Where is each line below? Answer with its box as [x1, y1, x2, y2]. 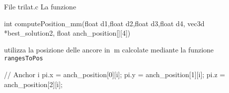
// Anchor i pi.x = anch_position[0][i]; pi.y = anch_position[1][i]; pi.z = [4, 69, 226, 80]
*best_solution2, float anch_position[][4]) [4, 28, 131, 38]
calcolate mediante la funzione [122, 44, 214, 54]
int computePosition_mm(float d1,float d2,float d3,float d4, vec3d [4, 18, 205, 28]
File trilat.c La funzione [4, 1, 76, 11]
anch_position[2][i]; [4, 79, 63, 89]
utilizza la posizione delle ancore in [4, 44, 110, 54]
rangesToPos [4, 55, 43, 62]
